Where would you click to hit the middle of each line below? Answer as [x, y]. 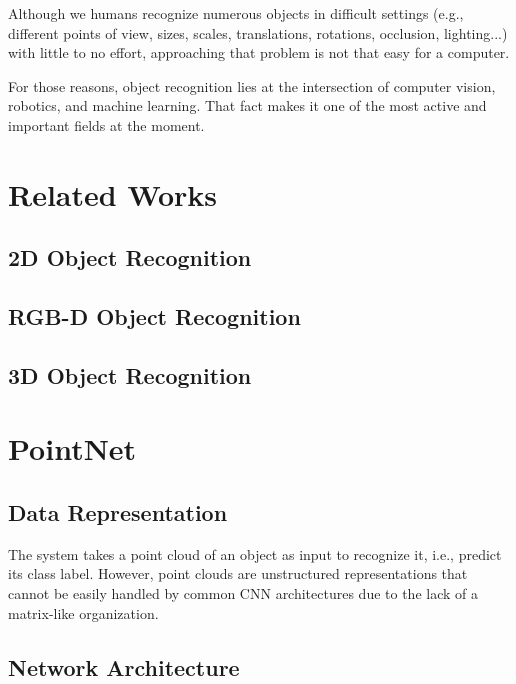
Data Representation [118, 512]
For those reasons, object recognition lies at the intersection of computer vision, [252, 85]
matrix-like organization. [83, 612]
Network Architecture [124, 666]
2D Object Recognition [130, 257]
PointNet [72, 448]
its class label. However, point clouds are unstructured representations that [238, 573]
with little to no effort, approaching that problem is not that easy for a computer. [259, 52]
